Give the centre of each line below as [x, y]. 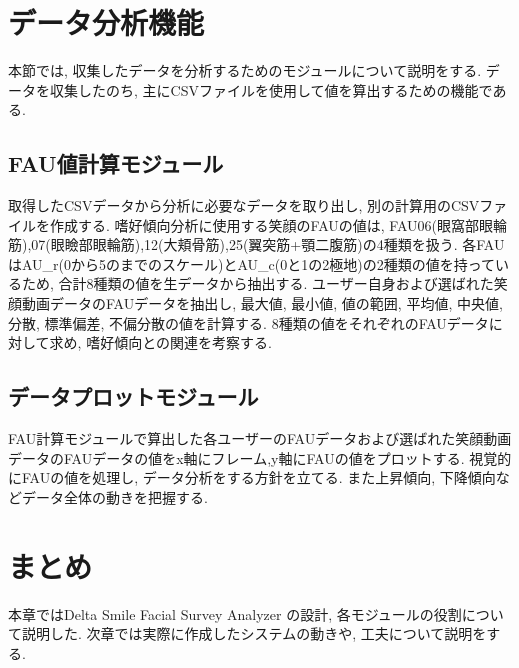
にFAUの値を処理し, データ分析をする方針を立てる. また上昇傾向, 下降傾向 [252, 477]
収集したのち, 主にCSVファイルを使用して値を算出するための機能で [271, 89]
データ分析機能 [106, 22]
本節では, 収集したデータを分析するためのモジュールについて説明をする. [245, 70]
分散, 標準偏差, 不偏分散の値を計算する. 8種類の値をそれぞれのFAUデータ [248, 322]
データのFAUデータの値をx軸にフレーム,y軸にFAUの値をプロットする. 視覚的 [260, 457]
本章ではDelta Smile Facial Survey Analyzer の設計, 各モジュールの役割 [235, 613]
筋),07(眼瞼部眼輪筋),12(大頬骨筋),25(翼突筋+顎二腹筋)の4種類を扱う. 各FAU [256, 244]
